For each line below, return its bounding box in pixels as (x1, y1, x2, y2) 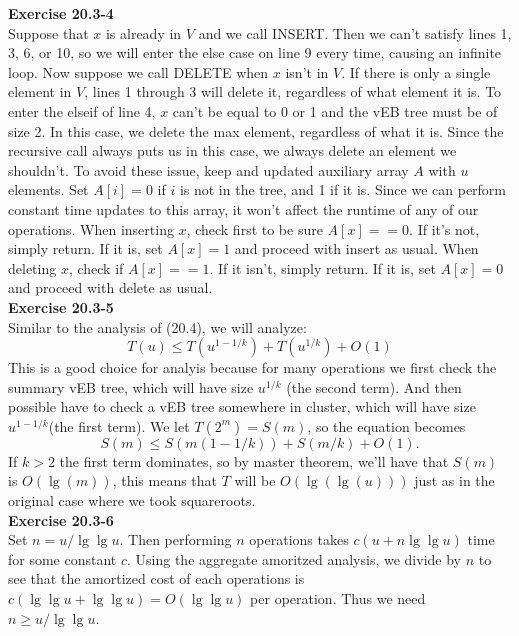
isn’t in (285, 61, 329, 82)
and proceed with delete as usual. (8, 277, 213, 298)
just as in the (414, 470, 495, 491)
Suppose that (8, 22, 89, 43)
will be (234, 470, 276, 491)
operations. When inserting (8, 218, 174, 239)
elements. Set (8, 179, 89, 200)
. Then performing (119, 529, 232, 550)
